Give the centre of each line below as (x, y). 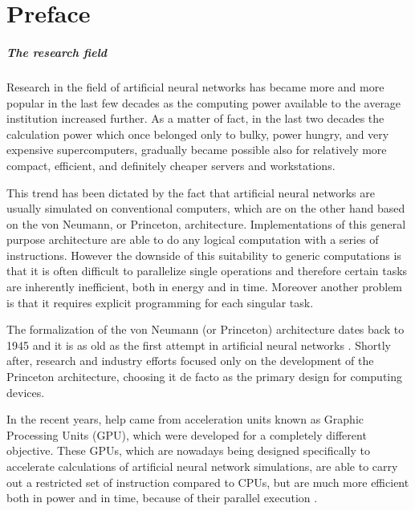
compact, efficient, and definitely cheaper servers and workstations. (171, 165)
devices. (26, 392)
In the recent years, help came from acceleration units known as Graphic (185, 419)
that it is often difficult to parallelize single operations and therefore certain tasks (207, 271)
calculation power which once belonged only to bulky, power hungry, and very (198, 134)
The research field (57, 52)
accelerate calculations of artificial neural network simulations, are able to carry (202, 466)
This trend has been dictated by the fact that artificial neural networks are (191, 192)
